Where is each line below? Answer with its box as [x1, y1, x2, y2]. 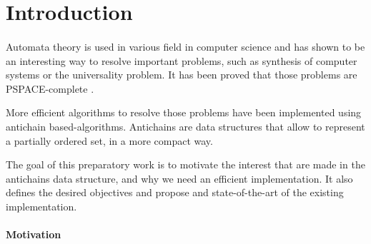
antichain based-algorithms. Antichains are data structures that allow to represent [6, 118, 365, 133]
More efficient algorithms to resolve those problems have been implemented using [6, 105, 362, 120]
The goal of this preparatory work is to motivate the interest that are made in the [6, 157, 365, 172]
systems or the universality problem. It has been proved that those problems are [6, 67, 357, 82]
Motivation [6, 227, 61, 242]
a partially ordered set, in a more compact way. [6, 133, 213, 148]
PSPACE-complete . [6, 81, 94, 96]
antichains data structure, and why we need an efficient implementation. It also [6, 171, 353, 185]
